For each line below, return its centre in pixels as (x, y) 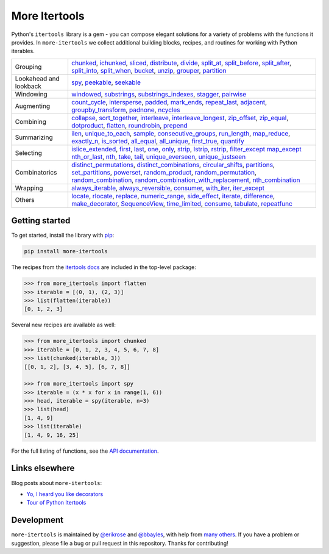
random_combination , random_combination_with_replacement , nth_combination (186, 180)
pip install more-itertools (66, 251)
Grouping (28, 67)
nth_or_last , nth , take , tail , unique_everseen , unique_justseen (158, 157)
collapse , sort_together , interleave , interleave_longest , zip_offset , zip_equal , (180, 118)
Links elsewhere (43, 468)
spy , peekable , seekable (106, 82)
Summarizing (34, 137)
